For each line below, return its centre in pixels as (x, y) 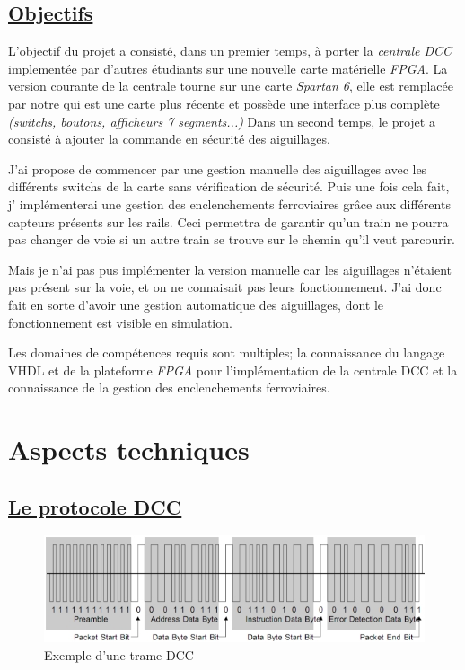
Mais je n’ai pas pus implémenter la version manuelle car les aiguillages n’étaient (230, 269)
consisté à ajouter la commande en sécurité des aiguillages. (169, 139)
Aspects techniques (129, 450)
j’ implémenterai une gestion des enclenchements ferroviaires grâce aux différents (229, 203)
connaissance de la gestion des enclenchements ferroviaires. (169, 388)
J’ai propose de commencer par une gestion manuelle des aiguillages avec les (218, 168)
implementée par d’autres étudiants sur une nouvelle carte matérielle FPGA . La (228, 68)
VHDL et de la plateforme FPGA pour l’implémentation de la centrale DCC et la (233, 370)
